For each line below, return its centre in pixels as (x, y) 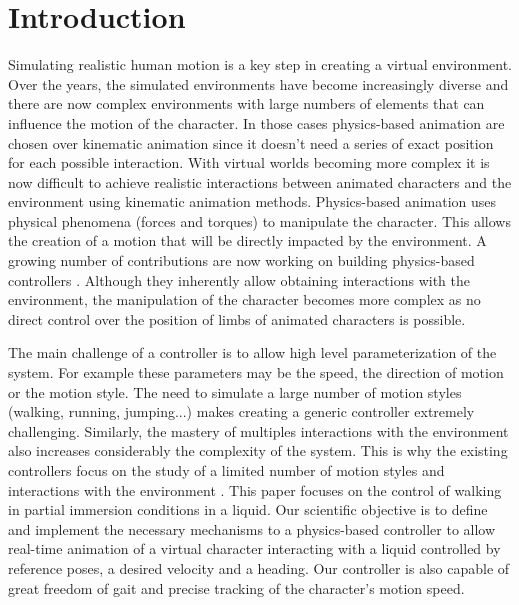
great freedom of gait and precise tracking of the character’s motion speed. (236, 587)
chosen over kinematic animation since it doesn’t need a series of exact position (251, 142)
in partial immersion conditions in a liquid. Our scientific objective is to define (248, 509)
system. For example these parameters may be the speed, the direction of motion (256, 372)
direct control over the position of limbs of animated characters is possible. (237, 318)
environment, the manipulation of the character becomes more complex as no (244, 299)
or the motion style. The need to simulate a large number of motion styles (235, 391)
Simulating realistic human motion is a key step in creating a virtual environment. (260, 64)
